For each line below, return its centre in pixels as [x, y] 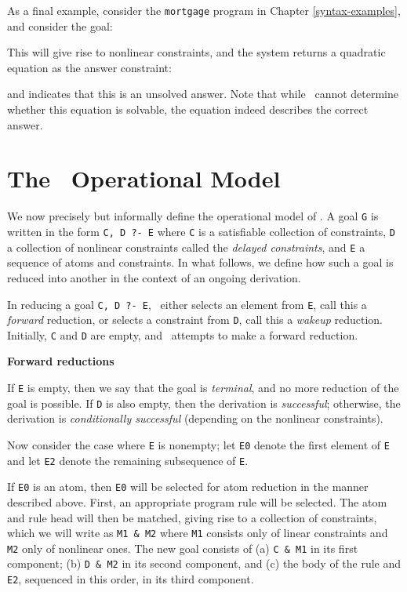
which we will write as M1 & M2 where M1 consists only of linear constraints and [198, 533]
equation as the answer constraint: [89, 67]
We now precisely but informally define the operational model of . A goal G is [193, 216]
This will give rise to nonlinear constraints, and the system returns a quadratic [196, 52]
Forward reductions [61, 361]
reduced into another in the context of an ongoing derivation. [154, 277]
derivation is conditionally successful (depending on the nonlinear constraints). [195, 418]
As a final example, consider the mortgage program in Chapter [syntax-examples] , [204, 10]
